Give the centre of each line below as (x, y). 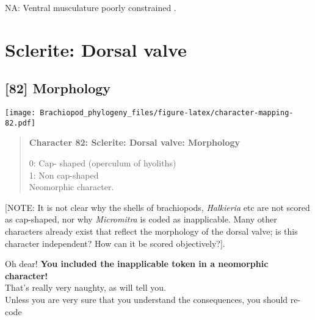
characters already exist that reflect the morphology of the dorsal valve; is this (151, 231)
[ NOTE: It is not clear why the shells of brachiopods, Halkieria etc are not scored (157, 207)
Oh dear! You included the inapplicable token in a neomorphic (137, 264)
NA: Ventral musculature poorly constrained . (91, 7)
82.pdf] (20, 123)
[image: (20, 113)
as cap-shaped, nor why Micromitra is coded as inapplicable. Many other (141, 219)
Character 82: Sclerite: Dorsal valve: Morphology (135, 142)
